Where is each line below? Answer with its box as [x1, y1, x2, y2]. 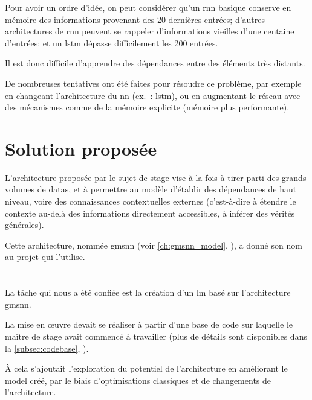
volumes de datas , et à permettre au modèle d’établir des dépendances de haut [5, 183, 297, 195]
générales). [5, 218, 44, 231]
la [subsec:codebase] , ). [5, 341, 89, 354]
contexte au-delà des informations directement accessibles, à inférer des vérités [5, 206, 295, 219]
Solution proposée [5, 136, 157, 160]
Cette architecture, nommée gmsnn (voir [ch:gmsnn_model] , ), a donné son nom [5, 238, 302, 251]
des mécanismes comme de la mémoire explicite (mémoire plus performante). [5, 101, 290, 113]
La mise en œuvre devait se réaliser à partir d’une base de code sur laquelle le [5, 318, 293, 331]
